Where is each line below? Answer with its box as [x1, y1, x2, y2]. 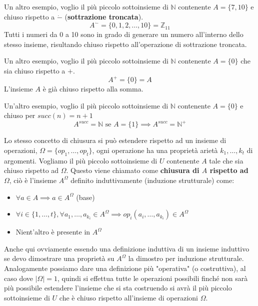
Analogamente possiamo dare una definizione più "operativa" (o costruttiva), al [4, 262, 246, 273]
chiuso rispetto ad [4, 165, 59, 175]
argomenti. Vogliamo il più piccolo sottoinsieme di [4, 155, 157, 165]
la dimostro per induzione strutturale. [128, 253, 244, 263]
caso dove [4, 272, 33, 283]
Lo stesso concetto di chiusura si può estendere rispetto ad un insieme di [4, 135, 226, 145]
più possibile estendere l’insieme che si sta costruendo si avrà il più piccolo [4, 282, 232, 293]
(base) [76, 191, 95, 202]
